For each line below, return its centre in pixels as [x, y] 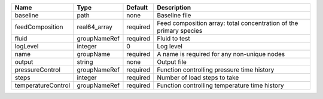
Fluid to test [173, 38]
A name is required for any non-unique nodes [221, 54]
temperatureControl [42, 85]
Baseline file [174, 15]
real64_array [95, 27]
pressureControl [38, 70]
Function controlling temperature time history [220, 85]
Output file [171, 62]
